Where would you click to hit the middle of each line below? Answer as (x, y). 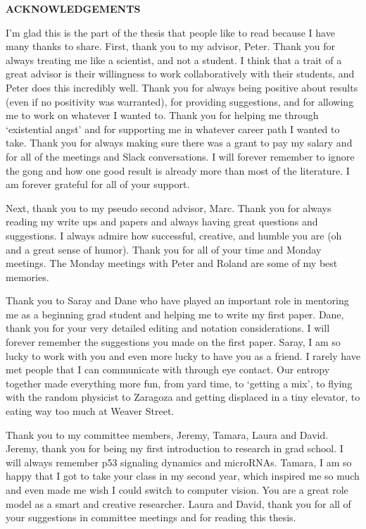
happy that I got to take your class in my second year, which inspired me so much (183, 476)
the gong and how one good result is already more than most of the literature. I (178, 170)
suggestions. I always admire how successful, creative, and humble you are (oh (174, 235)
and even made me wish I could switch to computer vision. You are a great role (177, 490)
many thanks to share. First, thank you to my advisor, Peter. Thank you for (170, 46)
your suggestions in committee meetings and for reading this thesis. (151, 517)
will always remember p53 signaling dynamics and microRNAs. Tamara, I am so (179, 462)
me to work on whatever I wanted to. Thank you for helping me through (162, 115)
